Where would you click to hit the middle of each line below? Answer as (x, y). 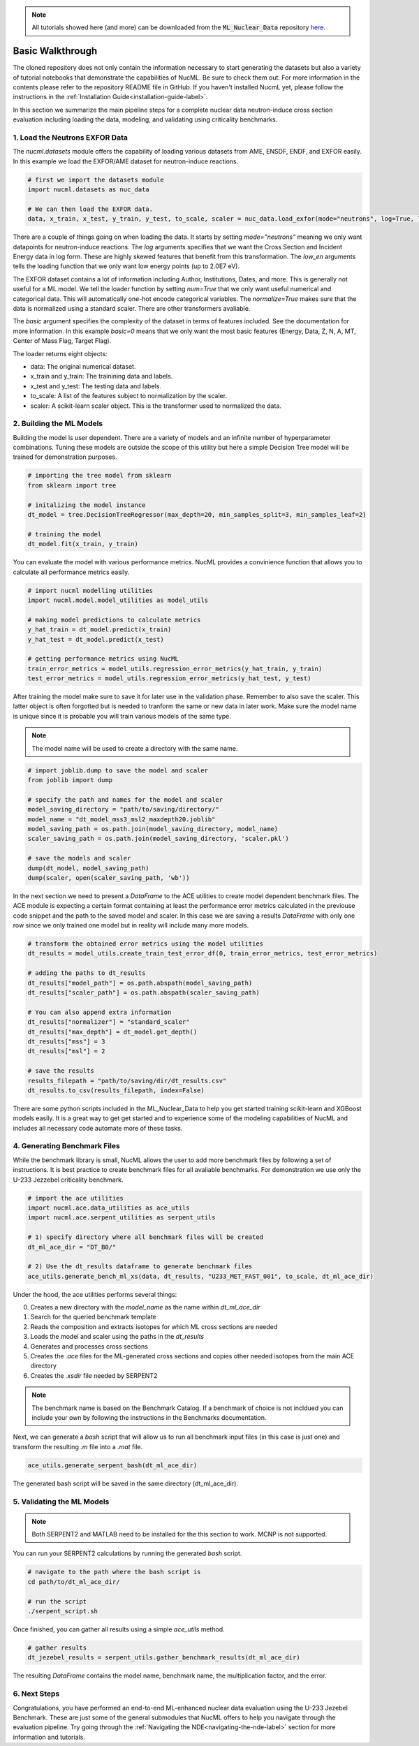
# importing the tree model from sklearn (100, 476)
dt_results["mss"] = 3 (66, 1041)
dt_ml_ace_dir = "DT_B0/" (72, 1247)
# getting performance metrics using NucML (103, 659)
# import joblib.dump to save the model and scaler (118, 770)
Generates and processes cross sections (89, 1346)
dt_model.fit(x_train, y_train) (83, 544)
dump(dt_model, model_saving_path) (88, 868)
